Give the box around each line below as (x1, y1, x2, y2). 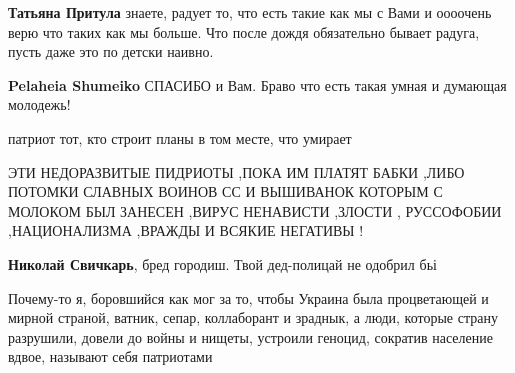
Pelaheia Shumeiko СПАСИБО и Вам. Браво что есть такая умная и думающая (8, 74, 507, 95)
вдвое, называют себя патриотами (8, 346, 213, 367)
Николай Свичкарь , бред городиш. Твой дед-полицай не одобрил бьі (8, 253, 437, 274)
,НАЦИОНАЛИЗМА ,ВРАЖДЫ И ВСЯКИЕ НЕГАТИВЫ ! (8, 220, 364, 241)
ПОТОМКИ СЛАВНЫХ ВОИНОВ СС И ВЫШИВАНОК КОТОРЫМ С (8, 181, 443, 202)
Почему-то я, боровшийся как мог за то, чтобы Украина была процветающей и (8, 287, 489, 308)
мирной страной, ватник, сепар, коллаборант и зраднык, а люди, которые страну (8, 307, 498, 328)
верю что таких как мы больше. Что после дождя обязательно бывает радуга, (8, 21, 480, 42)
